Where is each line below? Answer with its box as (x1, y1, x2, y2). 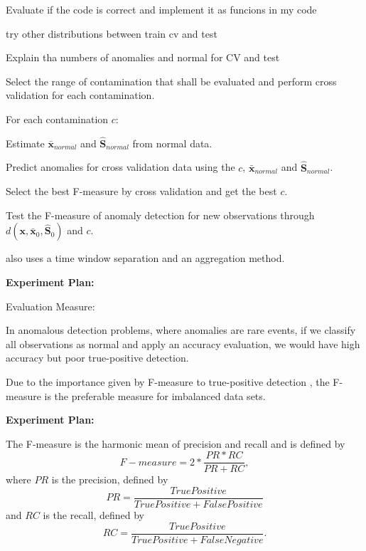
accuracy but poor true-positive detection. (6, 350, 189, 365)
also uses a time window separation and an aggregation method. (6, 251, 285, 266)
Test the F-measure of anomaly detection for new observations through (6, 207, 315, 222)
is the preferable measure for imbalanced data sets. (44, 388, 266, 403)
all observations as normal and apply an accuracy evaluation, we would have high (6, 336, 360, 351)
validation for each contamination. (6, 88, 155, 103)
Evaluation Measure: (6, 298, 95, 313)
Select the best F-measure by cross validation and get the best (6, 184, 277, 199)
